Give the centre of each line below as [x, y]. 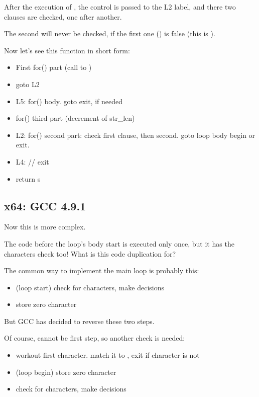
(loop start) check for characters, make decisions [90, 287]
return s [28, 178]
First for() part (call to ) [54, 67]
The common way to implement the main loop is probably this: [102, 270]
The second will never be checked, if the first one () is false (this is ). [110, 33]
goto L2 [28, 84]
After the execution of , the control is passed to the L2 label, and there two [120, 7]
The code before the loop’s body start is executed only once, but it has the [119, 243]
